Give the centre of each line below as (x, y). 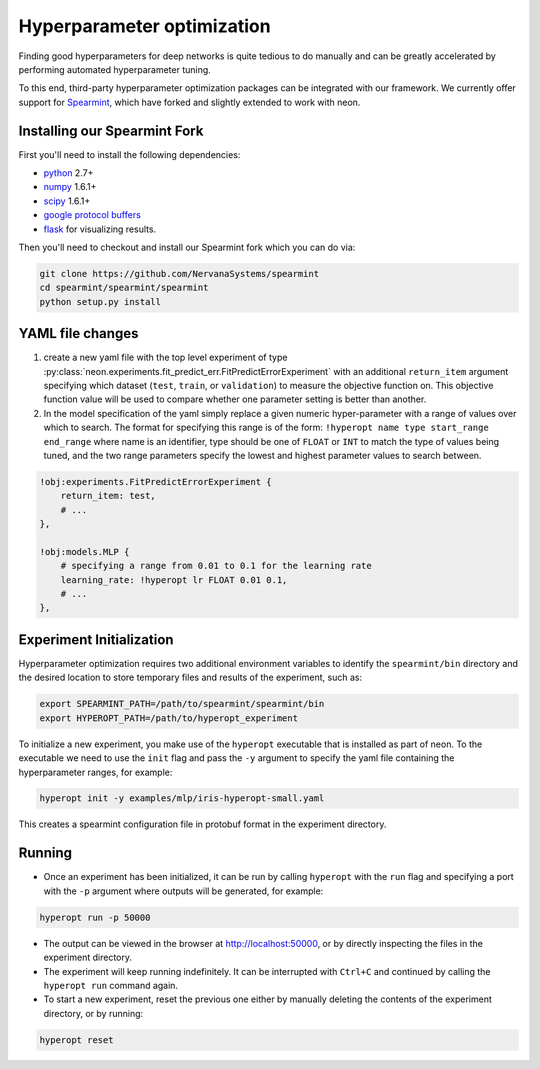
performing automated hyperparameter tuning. (115, 69)
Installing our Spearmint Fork (111, 130)
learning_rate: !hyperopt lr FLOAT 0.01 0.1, (174, 579)
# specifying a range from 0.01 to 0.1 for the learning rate (216, 566)
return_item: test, (108, 496)
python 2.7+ (68, 173)
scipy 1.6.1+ (67, 201)
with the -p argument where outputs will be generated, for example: (183, 891)
